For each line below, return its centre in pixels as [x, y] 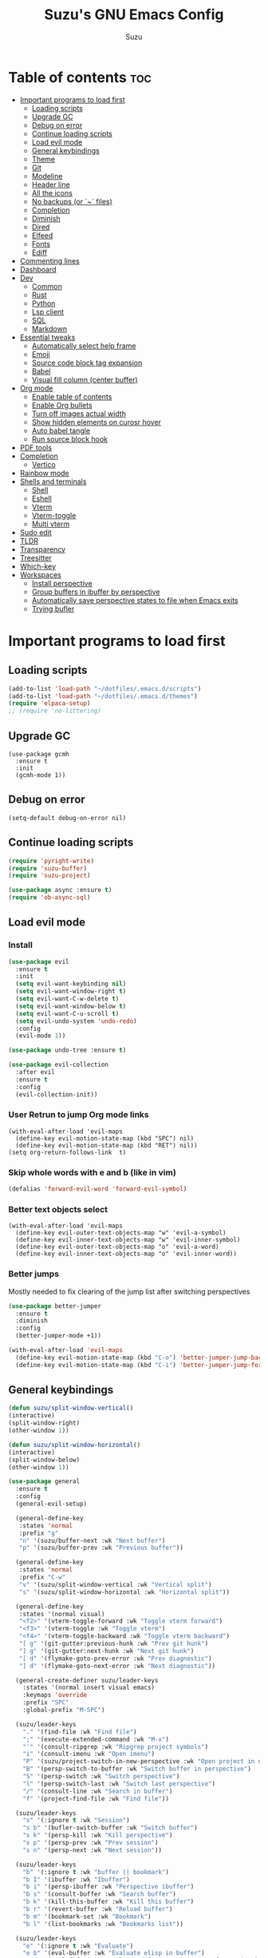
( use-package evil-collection [59, 1065]
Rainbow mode [44, 473]
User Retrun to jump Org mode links [79, 1115]
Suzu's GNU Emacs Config [134, 15]
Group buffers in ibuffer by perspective [96, 592]
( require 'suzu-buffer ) [48, 868]
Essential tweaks [47, 337]
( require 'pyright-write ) [51, 861]
